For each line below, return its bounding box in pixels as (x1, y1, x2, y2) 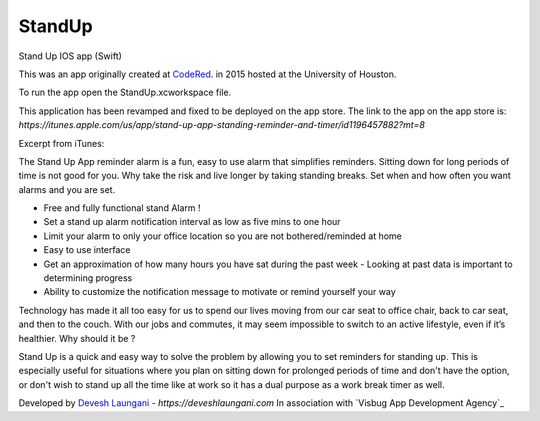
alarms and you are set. (18, 183, 116, 195)
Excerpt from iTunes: (18, 137, 105, 149)
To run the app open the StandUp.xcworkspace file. (18, 86, 232, 99)
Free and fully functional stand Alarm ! (43, 202, 201, 214)
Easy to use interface (43, 244, 131, 256)
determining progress (43, 272, 133, 284)
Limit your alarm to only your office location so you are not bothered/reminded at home (43, 230, 402, 242)
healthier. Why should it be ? (18, 332, 136, 344)
